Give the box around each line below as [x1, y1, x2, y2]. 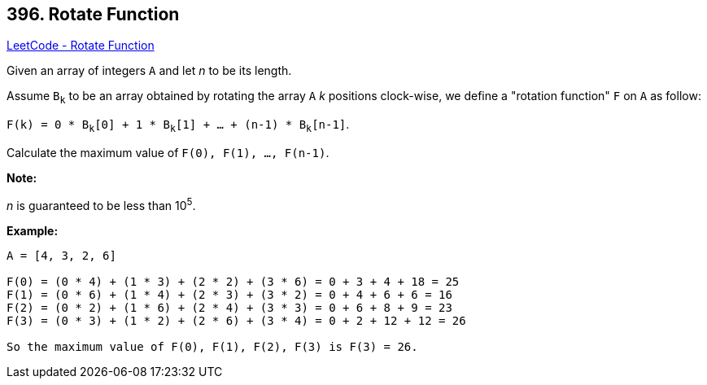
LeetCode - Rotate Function [7, 38, 155, 53]
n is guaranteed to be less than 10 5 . [7, 196, 196, 212]
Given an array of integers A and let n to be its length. [7, 63, 292, 78]
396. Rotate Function [7, 4, 180, 24]
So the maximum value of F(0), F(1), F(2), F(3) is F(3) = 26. [7, 339, 418, 353]
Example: [7, 223, 59, 238]
